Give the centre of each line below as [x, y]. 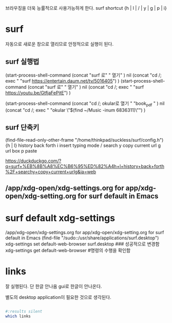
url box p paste [21, 151]
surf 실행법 [22, 62]
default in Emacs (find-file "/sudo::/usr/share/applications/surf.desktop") [82, 238]
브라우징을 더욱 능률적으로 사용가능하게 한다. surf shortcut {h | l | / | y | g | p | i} [86, 8]
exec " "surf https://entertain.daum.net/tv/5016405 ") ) [62, 81]
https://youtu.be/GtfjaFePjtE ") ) [38, 92]
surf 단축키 [22, 127]
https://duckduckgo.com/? [33, 161]
